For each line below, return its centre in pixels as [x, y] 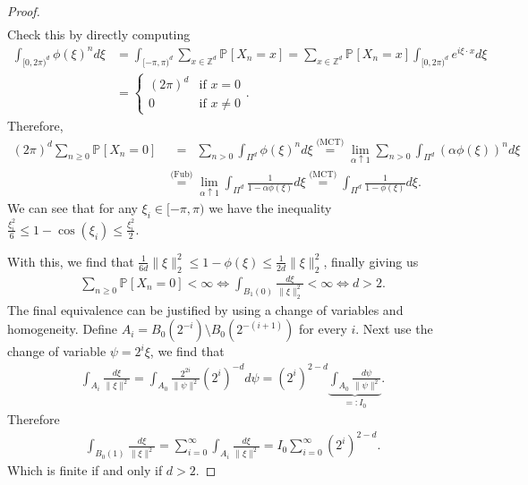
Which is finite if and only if [85, 470]
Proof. [24, 11]
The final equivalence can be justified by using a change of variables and [205, 309]
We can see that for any [72, 208]
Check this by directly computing [99, 34]
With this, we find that [71, 261]
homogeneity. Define [63, 329]
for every [323, 329]
